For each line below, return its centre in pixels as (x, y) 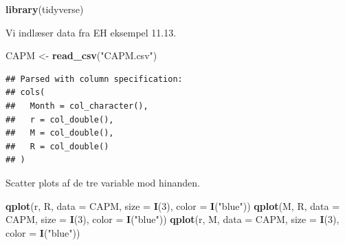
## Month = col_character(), (77, 106)
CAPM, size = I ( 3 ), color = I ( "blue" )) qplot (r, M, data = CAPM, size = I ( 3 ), (172, 219)
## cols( (25, 93)
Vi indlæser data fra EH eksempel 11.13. (91, 32)
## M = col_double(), (60, 133)
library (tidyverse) (45, 9)
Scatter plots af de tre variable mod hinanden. (103, 182)
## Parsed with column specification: (94, 79)
